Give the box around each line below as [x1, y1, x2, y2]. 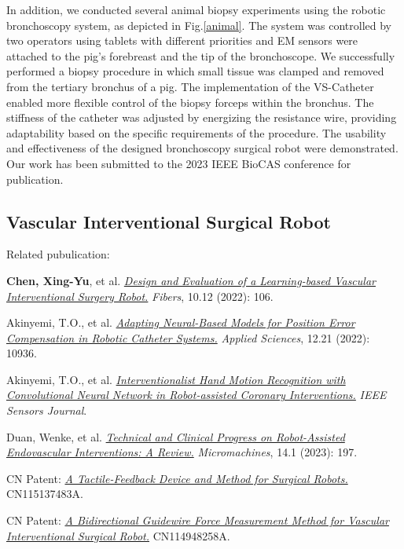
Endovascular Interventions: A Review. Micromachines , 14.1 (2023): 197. [6, 444, 358, 460]
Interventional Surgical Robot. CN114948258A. [6, 527, 230, 544]
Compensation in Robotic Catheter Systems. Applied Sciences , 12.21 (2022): [6, 329, 370, 346]
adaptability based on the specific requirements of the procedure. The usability [6, 124, 387, 141]
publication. [6, 170, 64, 187]
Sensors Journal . [6, 402, 87, 419]
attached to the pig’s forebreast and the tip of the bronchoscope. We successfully [6, 47, 395, 64]
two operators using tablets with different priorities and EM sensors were [6, 32, 358, 49]
